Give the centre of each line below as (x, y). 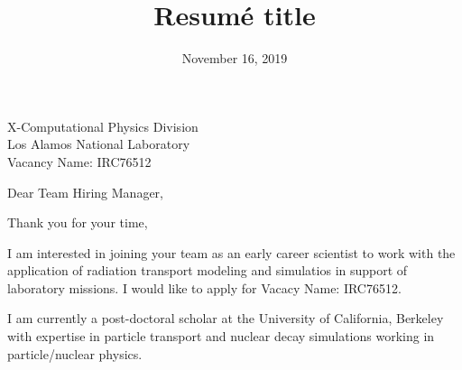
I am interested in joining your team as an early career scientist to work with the (231, 252)
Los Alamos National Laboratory (99, 144)
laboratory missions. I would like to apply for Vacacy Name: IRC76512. (204, 287)
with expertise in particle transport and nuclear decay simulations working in (221, 336)
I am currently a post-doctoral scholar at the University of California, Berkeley (226, 318)
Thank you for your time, (78, 222)
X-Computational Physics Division (103, 126)
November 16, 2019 (235, 58)
